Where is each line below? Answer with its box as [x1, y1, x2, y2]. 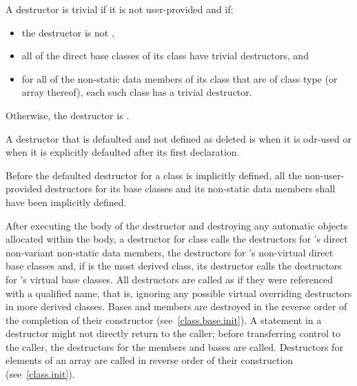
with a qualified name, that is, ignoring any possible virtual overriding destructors [6, 285, 352, 300]
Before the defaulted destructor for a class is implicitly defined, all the [6, 167, 302, 182]
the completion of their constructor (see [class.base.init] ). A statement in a [6, 312, 322, 327]
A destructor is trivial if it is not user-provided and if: [6, 2, 234, 16]
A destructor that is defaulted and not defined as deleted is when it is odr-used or [6, 131, 351, 145]
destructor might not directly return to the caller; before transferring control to [6, 326, 340, 341]
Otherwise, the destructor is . [6, 108, 130, 122]
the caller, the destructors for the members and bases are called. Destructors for [6, 339, 343, 354]
